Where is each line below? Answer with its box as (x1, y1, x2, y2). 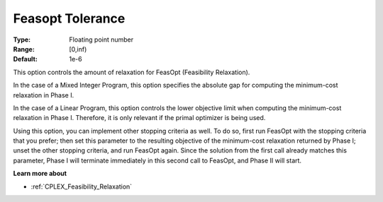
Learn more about (13, 170, 67, 178)
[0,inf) (69, 44, 87, 53)
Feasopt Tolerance (13, 11, 126, 26)
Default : (13, 55, 38, 64)
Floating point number (69, 35, 134, 44)
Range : (13, 44, 35, 53)
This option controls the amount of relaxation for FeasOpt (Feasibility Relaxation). (13, 68, 250, 76)
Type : (13, 35, 31, 44)
